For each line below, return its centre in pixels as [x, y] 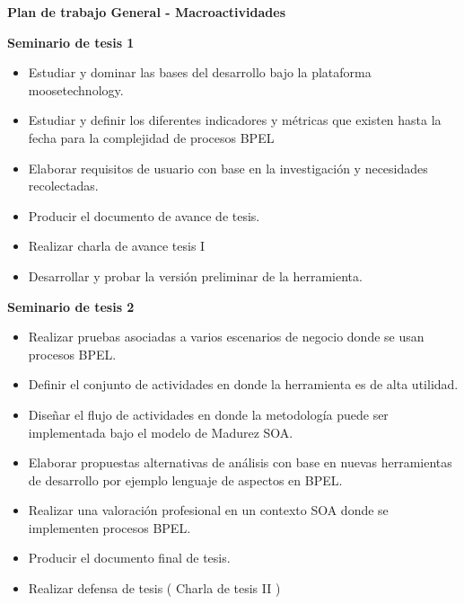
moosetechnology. [76, 89]
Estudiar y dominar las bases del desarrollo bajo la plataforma [200, 72]
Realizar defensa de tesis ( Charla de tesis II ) [154, 588]
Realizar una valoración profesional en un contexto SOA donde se [208, 510]
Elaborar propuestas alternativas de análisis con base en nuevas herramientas [240, 462]
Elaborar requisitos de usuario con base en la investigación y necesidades [228, 168]
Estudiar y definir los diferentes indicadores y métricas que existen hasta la [235, 120]
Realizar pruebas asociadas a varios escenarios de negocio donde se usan [226, 337]
